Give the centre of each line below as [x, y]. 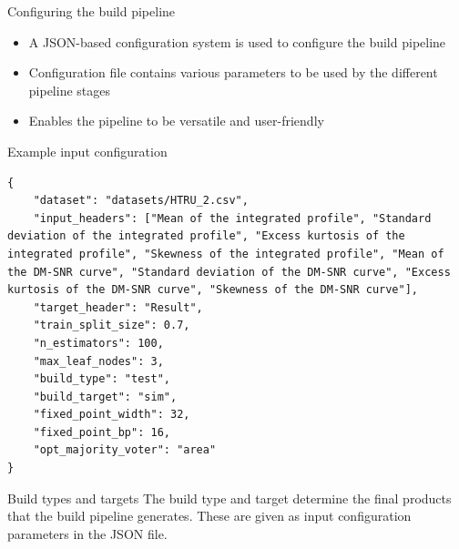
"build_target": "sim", [105, 396]
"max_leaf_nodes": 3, [98, 361]
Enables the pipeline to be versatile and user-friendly [176, 121]
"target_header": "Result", [118, 307]
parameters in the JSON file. [87, 533]
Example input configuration [87, 151]
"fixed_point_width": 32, [112, 415]
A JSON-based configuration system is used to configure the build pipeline [237, 41]
